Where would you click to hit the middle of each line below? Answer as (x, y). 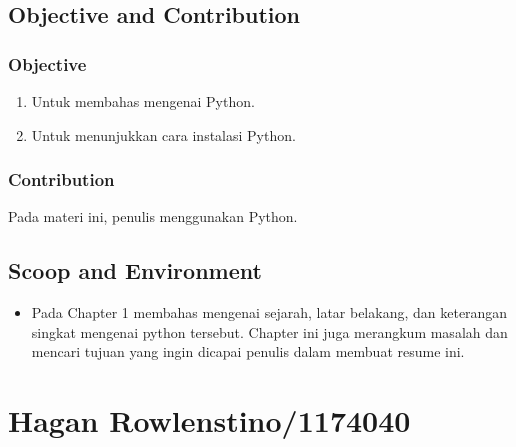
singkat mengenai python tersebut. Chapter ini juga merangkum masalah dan (269, 331)
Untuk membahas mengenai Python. (143, 101)
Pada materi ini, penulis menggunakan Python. (153, 216)
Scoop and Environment (135, 270)
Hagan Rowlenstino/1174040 (209, 420)
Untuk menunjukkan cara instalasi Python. (163, 134)
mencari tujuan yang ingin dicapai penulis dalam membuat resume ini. (248, 351)
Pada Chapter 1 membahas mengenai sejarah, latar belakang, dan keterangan (269, 312)
